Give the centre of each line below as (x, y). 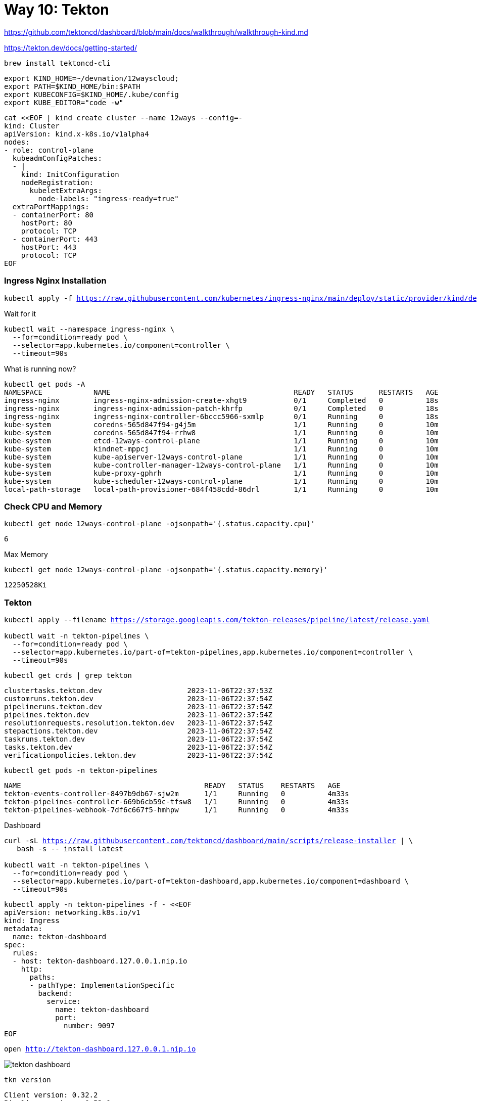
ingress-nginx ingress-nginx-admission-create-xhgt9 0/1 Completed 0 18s (221, 400)
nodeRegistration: (57, 182)
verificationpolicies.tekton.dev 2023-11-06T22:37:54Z (138, 755)
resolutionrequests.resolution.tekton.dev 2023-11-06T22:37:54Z (138, 723)
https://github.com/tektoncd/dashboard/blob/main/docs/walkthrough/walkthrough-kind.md (156, 32)
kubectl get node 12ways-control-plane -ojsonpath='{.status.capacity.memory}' (166, 570)
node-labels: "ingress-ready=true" (108, 198)
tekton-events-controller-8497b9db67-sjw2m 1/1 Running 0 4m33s (177, 794)
